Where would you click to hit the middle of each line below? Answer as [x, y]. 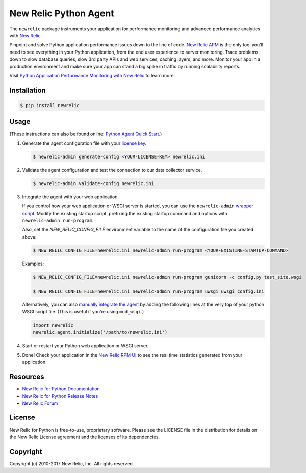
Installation [28, 90]
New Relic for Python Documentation [61, 389]
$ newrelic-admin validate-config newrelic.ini [93, 183]
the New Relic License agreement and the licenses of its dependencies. [85, 437]
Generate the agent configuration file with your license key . [84, 143]
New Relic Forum [40, 403]
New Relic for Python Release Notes [60, 396]
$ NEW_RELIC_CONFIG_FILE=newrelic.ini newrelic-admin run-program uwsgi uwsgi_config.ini [149, 291]
